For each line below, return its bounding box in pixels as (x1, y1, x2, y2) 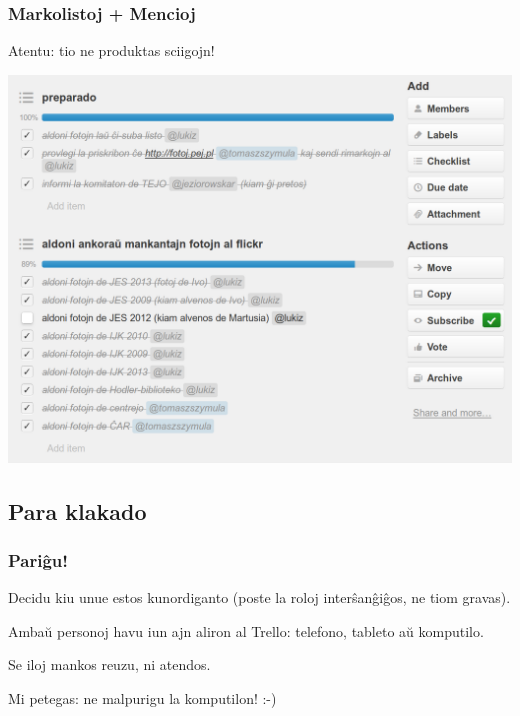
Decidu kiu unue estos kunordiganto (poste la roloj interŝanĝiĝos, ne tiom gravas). (8, 587, 511, 608)
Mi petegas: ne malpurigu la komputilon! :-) (8, 688, 277, 709)
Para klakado (8, 495, 147, 526)
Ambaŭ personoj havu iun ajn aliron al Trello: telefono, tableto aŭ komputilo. (8, 620, 484, 641)
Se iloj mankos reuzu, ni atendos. (8, 654, 211, 675)
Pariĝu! (8, 547, 69, 572)
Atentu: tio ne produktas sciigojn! (8, 40, 215, 61)
